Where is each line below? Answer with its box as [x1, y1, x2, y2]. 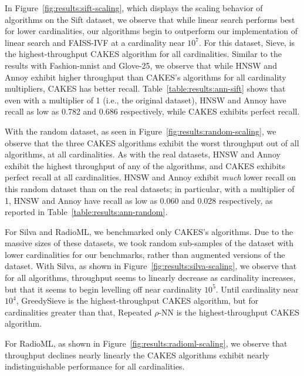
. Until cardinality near [215, 283, 299, 295]
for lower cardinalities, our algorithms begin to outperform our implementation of [5, 25, 298, 37]
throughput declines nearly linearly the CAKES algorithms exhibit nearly [5, 348, 269, 361]
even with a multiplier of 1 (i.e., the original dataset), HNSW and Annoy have [5, 93, 286, 106]
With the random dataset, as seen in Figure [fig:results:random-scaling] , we [5, 125, 276, 137]
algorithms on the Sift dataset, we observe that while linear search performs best [5, 13, 295, 25]
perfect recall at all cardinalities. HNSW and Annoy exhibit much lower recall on [5, 171, 296, 183]
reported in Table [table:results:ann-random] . [5, 206, 168, 218]
